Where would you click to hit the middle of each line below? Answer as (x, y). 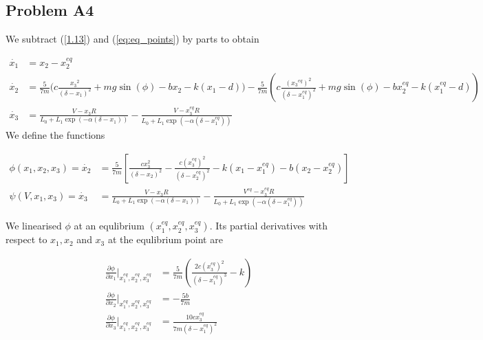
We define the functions (55, 135)
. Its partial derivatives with (269, 226)
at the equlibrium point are (165, 239)
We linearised (34, 226)
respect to (26, 239)
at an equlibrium (109, 226)
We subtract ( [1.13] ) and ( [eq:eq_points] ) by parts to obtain (132, 39)
